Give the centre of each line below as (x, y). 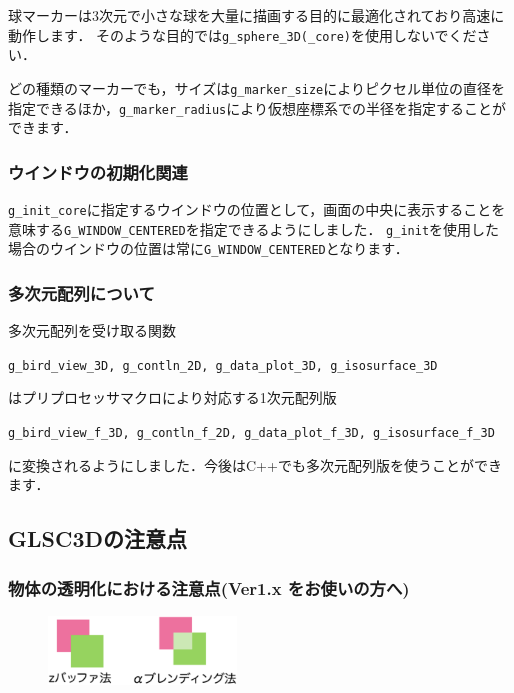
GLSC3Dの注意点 (97, 538)
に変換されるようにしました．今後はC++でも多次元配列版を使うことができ (255, 464)
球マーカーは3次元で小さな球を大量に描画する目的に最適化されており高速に (256, 15)
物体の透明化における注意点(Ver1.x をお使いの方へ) (209, 587)
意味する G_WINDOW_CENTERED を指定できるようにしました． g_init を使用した (254, 228)
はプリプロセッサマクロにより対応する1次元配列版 (172, 397)
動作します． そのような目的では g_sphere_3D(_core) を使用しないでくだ (242, 34)
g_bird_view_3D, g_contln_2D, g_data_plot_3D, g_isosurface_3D (223, 365)
